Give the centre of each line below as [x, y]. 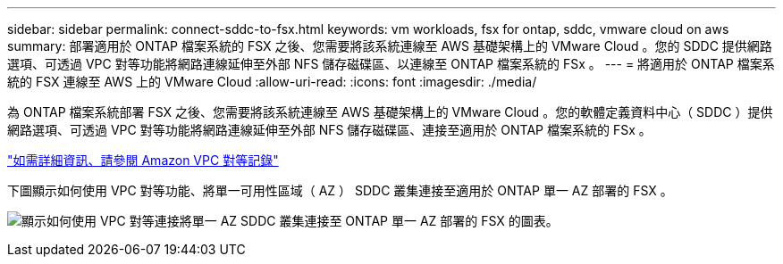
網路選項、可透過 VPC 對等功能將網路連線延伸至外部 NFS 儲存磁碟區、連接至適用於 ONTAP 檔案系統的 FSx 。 [329, 130]
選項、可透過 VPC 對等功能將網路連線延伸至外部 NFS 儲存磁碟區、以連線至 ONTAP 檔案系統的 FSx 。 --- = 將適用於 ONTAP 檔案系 [391, 64]
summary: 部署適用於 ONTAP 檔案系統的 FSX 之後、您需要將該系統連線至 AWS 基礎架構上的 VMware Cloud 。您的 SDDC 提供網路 [390, 46]
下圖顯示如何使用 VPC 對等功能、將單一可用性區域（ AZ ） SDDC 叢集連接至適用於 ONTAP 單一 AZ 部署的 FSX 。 [340, 190]
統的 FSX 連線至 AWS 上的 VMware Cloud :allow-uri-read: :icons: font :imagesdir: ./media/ [272, 82]
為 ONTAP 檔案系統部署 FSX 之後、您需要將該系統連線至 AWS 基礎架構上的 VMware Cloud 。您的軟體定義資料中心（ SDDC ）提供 [390, 112]
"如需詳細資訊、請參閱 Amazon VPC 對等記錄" [143, 160]
